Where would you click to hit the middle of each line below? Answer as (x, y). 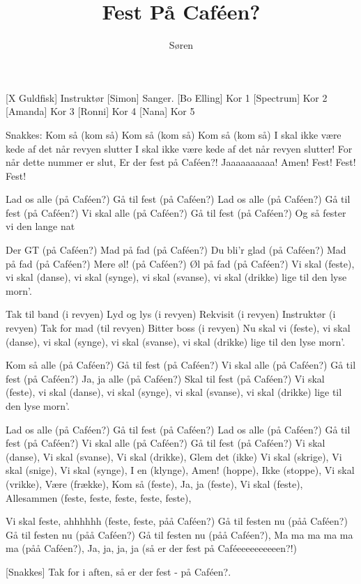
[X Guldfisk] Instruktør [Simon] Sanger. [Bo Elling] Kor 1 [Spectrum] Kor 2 (167, 97)
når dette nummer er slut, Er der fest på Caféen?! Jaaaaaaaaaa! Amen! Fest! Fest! (181, 162)
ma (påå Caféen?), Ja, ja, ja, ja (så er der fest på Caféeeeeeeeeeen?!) (152, 548)
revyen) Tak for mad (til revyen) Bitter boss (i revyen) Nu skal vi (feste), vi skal (178, 328)
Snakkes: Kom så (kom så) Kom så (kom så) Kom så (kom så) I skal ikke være (174, 134)
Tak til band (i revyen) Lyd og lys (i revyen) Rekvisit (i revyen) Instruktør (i (171, 314)
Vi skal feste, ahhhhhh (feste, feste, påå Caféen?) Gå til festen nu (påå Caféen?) (177, 521)
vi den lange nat (40, 226)
